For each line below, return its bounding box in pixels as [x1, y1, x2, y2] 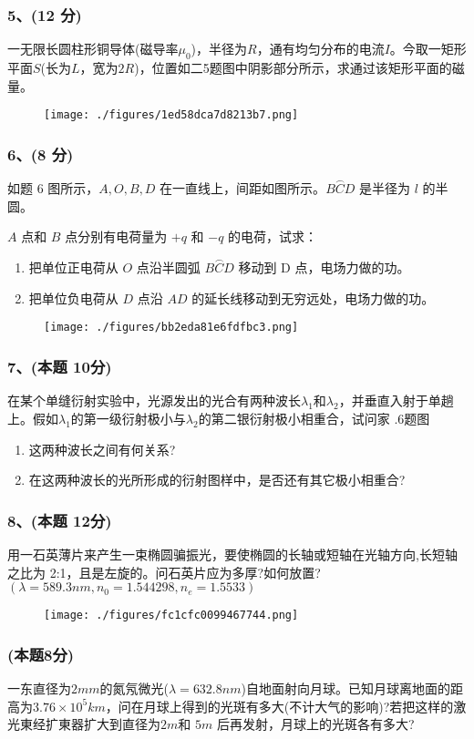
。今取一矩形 [389, 39, 467, 58]
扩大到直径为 [83, 714, 160, 734]
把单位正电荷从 [28, 258, 118, 277]
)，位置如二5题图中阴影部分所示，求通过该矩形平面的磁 [134, 58, 465, 77]
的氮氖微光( [99, 679, 170, 698]
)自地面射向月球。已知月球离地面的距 [241, 679, 463, 698]
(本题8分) [7, 642, 75, 665]
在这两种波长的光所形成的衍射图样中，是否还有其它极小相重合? [28, 470, 406, 489]
